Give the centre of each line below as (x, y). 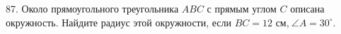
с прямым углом (242, 8)
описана (307, 8)
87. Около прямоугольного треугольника (92, 8)
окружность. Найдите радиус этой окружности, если (119, 22)
